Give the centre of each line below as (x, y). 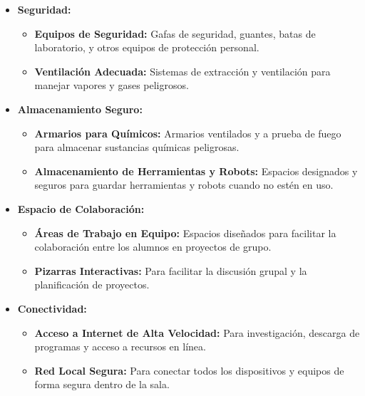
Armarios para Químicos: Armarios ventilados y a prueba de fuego (188, 133)
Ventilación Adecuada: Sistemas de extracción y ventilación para (182, 71)
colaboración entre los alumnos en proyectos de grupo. (153, 247)
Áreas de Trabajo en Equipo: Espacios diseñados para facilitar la (185, 233)
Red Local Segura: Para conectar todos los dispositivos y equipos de (189, 370)
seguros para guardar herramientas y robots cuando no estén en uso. (184, 185)
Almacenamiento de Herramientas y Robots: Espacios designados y (196, 171)
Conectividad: (52, 308)
